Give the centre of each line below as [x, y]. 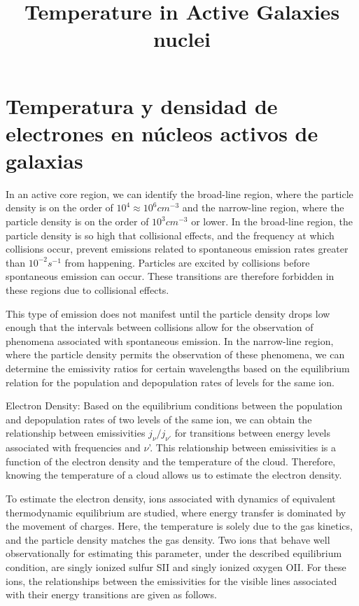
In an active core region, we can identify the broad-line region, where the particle [179, 193]
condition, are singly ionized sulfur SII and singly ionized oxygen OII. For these [176, 566]
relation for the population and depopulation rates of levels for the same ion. [170, 382]
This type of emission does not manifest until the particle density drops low [168, 313]
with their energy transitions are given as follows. [111, 594]
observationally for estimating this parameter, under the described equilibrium [174, 553]
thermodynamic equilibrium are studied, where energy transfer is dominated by [176, 512]
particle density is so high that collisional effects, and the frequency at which [170, 235]
